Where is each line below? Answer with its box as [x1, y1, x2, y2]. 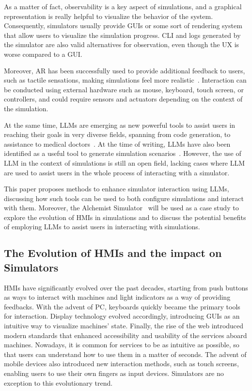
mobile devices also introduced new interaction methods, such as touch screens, [4, 358, 239, 369]
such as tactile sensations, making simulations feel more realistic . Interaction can [4, 75, 247, 85]
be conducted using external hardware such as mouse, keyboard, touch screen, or [4, 84, 244, 94]
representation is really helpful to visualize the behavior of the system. [4, 11, 213, 21]
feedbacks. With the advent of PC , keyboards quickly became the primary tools [4, 301, 240, 311]
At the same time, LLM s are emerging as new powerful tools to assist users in [4, 119, 236, 130]
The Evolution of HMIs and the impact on [4, 245, 222, 260]
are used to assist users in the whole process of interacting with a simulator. [4, 167, 230, 177]
